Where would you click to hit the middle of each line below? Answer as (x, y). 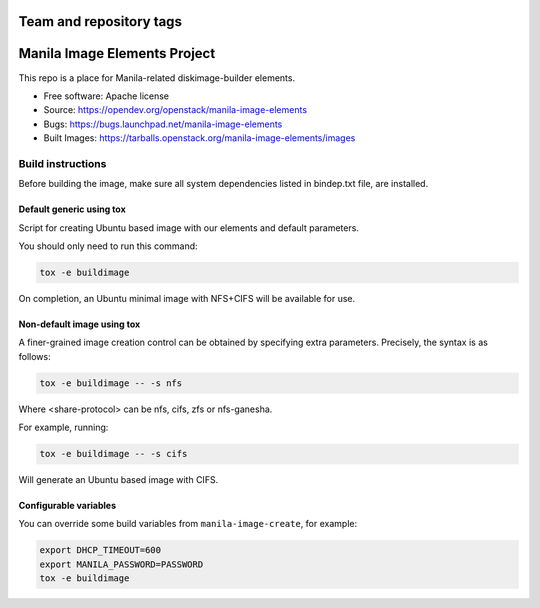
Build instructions (62, 163)
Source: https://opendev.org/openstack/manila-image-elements (175, 110)
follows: (34, 356)
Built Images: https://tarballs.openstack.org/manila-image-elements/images (199, 138)
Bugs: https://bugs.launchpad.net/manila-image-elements (163, 124)
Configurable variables (67, 506)
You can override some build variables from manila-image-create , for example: (188, 524)
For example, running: (63, 427)
